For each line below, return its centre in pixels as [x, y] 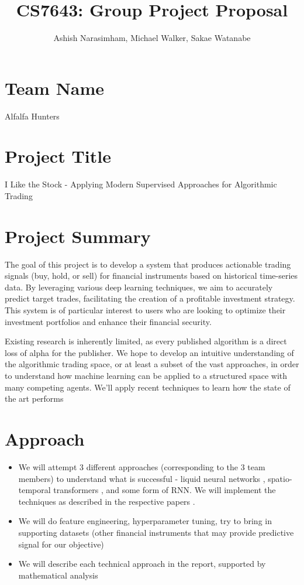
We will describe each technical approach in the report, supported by [142, 564]
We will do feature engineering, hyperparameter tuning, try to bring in [145, 521]
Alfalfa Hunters [32, 116]
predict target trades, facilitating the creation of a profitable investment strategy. [150, 298]
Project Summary [78, 236]
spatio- [280, 478]
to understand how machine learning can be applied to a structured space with [146, 376]
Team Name [55, 88]
